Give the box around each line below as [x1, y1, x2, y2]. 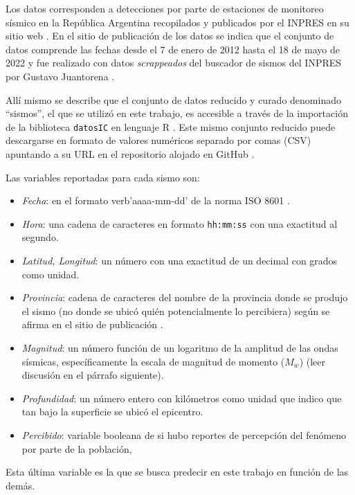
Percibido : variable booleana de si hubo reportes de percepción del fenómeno [21, 427, 347, 442]
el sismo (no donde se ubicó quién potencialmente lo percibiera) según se [21, 303, 330, 318]
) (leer [299, 354, 326, 368]
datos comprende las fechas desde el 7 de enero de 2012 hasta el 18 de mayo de [6, 42, 340, 56]
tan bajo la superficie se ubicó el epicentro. [21, 404, 203, 419]
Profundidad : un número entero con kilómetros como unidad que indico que [21, 390, 342, 405]
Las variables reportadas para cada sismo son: [6, 170, 200, 184]
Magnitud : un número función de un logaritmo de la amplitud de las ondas [21, 341, 338, 354]
